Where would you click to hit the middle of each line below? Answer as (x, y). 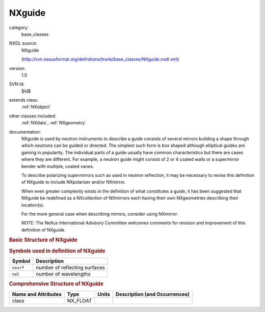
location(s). (33, 205)
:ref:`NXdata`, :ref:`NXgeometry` (54, 123)
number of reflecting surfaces (70, 268)
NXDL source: (23, 43)
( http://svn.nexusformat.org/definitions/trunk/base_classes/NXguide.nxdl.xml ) (100, 59)
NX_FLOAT (79, 301)
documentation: (25, 132)
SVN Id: (17, 84)
